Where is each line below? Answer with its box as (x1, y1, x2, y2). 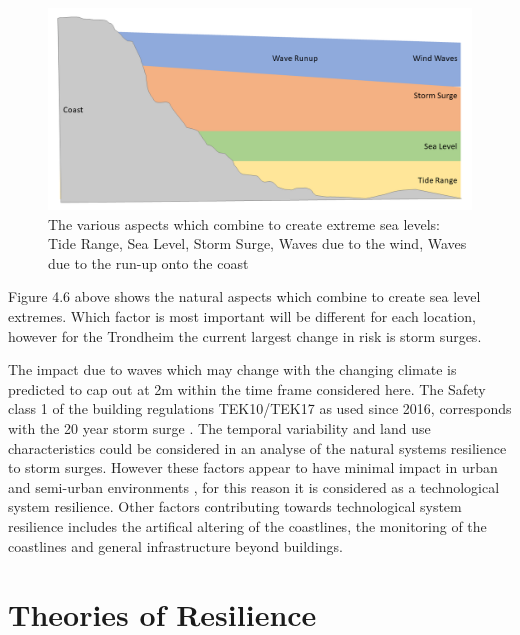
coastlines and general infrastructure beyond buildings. (8, 535, 343, 556)
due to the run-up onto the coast (48, 252, 249, 273)
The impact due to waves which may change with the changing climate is (8, 359, 457, 380)
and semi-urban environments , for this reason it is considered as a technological (8, 476, 500, 497)
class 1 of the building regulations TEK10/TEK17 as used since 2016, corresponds (8, 398, 512, 419)
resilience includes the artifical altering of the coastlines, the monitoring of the (8, 515, 487, 536)
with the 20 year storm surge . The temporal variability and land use (8, 418, 431, 438)
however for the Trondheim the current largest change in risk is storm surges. (8, 325, 482, 346)
